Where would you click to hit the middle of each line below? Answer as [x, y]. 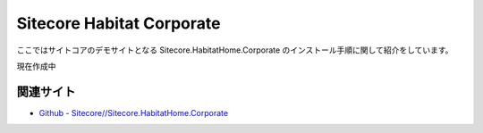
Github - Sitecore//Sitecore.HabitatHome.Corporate [133, 112]
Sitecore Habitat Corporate [119, 23]
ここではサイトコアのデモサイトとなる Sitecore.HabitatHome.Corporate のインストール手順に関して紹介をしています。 [235, 50]
